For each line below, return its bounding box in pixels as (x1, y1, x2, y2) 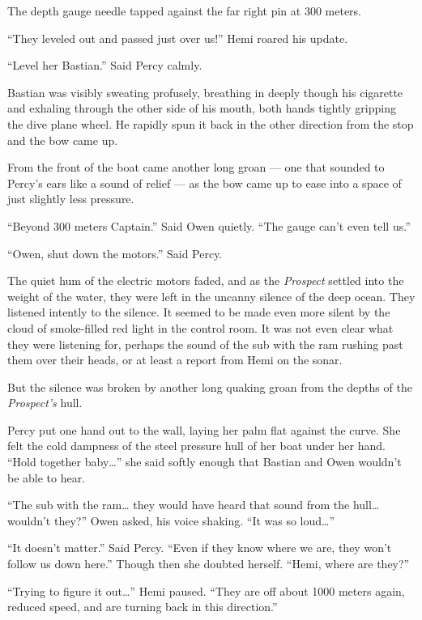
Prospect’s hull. (7, 394, 83, 411)
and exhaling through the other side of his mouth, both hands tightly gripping (7, 100, 396, 117)
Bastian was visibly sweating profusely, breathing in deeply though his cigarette (7, 83, 403, 100)
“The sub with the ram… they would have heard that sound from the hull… (7, 496, 380, 513)
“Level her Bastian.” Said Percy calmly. (7, 57, 202, 74)
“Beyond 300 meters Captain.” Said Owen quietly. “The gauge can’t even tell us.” (7, 217, 411, 234)
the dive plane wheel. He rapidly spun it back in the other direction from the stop (7, 115, 414, 132)
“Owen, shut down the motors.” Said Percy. (7, 244, 223, 261)
